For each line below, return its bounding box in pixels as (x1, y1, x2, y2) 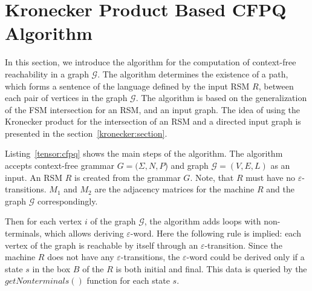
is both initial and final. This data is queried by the (115, 262, 307, 275)
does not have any (47, 250, 114, 263)
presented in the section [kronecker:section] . (5, 126, 167, 139)
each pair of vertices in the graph (5, 91, 128, 104)
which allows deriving (44, 227, 124, 240)
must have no (245, 171, 296, 183)
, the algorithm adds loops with (144, 215, 261, 227)
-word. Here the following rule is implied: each (130, 227, 301, 240)
